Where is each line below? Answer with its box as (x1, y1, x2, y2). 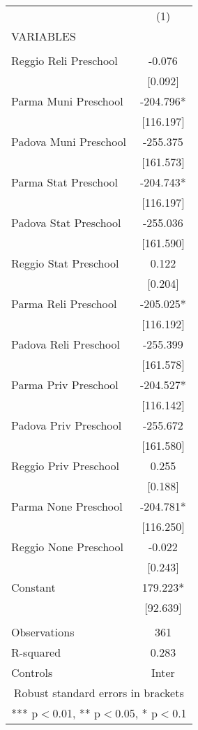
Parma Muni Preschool (11, 93, 123, 109)
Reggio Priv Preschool (11, 458, 120, 474)
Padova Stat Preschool (11, 214, 121, 231)
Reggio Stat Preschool (11, 255, 119, 271)
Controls (11, 664, 53, 680)
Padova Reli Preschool (11, 336, 120, 352)
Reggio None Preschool (11, 539, 124, 555)
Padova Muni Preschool (11, 133, 127, 149)
